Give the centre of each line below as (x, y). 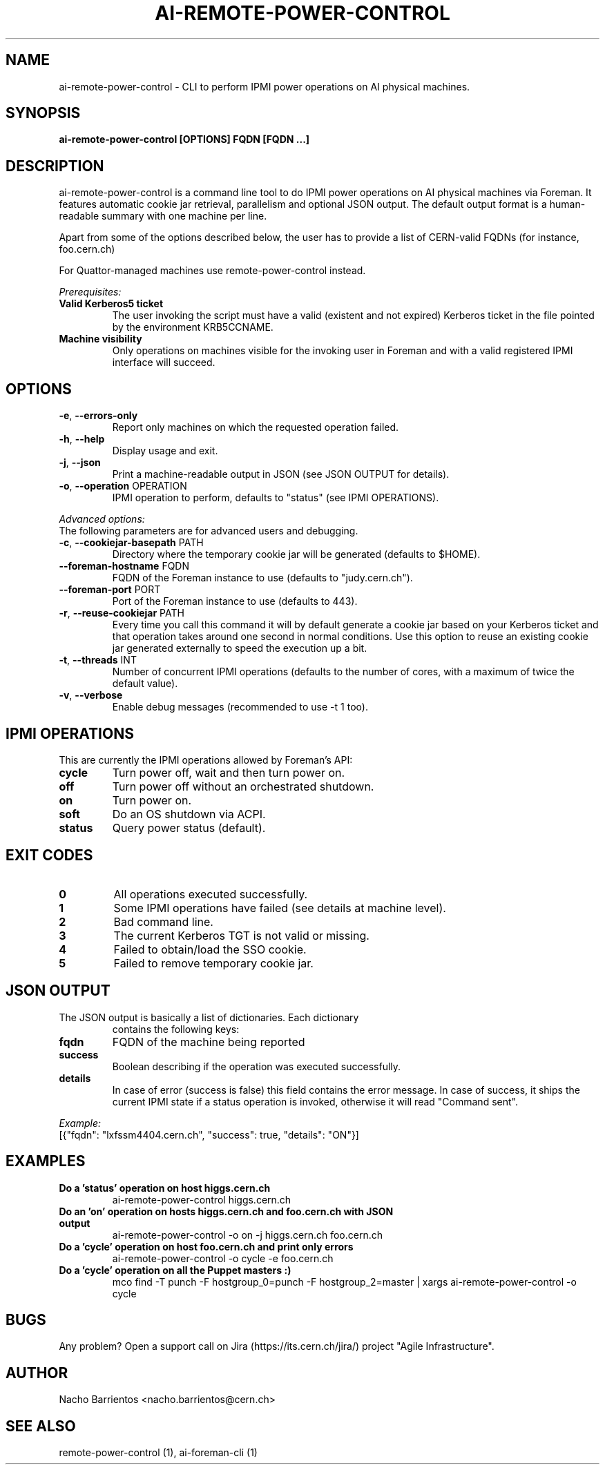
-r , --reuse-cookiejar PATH (122, 613)
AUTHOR (37, 1373)
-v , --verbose (91, 695)
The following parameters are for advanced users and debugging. (209, 531)
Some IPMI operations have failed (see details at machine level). (280, 908)
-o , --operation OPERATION (123, 486)
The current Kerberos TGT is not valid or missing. (241, 935)
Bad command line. (163, 921)
